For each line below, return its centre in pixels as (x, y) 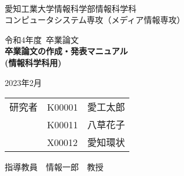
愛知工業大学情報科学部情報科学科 (71, 8)
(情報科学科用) (33, 62)
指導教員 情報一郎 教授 (54, 167)
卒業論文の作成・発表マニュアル (66, 51)
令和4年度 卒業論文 (42, 39)
